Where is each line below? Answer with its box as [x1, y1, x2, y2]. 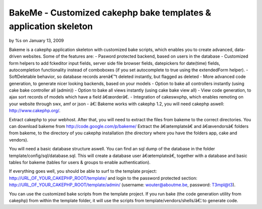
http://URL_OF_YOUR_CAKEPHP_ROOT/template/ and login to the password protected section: [9, 175, 197, 181]
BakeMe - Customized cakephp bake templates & [9, 7, 212, 18]
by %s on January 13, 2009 [9, 38, 64, 44]
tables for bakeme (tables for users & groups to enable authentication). [9, 159, 151, 165]
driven [9, 53, 22, 59]
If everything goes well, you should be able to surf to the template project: [9, 168, 157, 174]
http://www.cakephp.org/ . [9, 108, 61, 113]
